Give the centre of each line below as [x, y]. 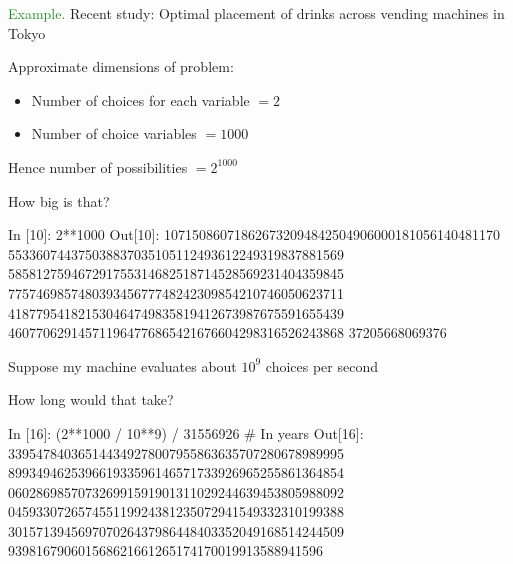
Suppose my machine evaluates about [122, 365]
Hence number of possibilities [98, 166]
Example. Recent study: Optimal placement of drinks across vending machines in [256, 13]
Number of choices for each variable [140, 99]
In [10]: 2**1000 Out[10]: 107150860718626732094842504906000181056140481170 [254, 234]
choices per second [322, 365]
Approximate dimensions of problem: [121, 66]
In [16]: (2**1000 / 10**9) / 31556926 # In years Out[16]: [186, 432]
